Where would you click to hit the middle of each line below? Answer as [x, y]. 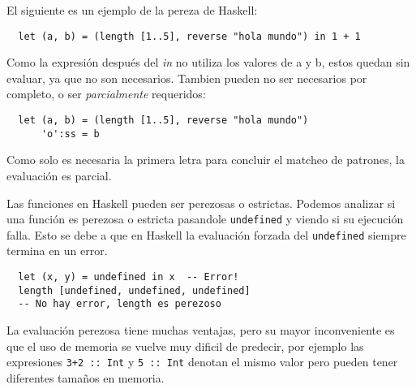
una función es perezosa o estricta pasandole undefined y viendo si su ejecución [205, 219]
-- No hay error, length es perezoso [120, 304]
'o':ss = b [70, 134]
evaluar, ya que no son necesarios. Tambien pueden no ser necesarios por [187, 78]
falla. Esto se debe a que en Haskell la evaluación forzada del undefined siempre [206, 234]
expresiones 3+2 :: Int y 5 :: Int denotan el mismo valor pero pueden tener [202, 362]
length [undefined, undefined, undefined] [134, 290]
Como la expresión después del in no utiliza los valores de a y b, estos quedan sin [208, 62]
